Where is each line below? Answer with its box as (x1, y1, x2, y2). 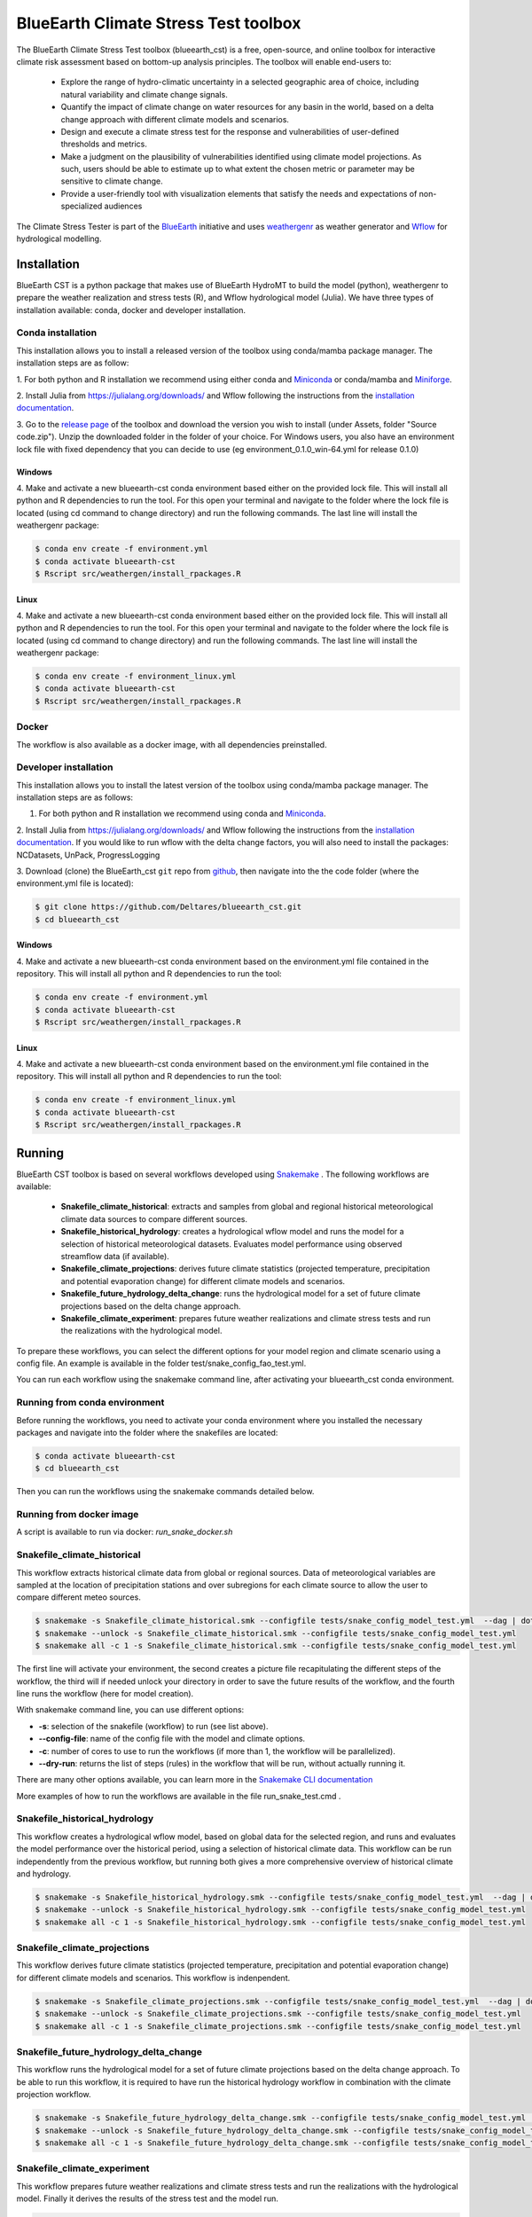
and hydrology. (16, 1868, 71, 1879)
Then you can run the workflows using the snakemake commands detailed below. (16, 1486, 315, 1497)
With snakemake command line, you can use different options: (16, 1704, 245, 1715)
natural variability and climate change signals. (60, 89, 228, 99)
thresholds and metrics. (60, 138, 148, 150)
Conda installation (16, 326, 98, 339)
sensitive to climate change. (60, 176, 163, 186)
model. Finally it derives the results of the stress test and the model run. (16, 2193, 278, 2204)
